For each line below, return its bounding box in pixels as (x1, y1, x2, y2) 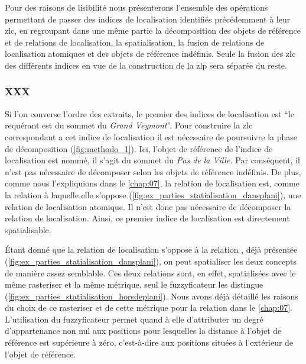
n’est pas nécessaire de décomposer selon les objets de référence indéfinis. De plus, (5, 165, 301, 178)
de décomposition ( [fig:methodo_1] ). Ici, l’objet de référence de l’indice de (5, 142, 273, 154)
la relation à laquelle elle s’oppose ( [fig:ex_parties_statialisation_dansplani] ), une (5, 188, 301, 201)
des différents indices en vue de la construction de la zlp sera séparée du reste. (5, 59, 287, 71)
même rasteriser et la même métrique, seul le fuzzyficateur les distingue (5, 278, 263, 291)
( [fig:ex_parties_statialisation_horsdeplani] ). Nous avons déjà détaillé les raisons (5, 289, 298, 302)
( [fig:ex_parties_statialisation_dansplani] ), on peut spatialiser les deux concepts (5, 255, 297, 267)
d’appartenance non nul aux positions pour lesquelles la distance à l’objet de (5, 324, 282, 337)
